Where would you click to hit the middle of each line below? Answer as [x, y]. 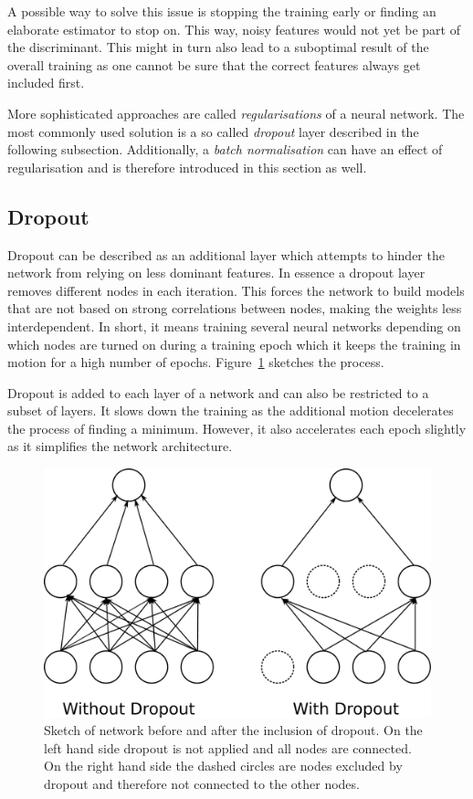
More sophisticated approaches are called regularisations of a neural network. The [236, 113]
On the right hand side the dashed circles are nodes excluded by [223, 766]
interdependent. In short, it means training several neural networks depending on [234, 326]
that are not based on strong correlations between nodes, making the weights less [235, 308]
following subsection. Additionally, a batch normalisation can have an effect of [225, 149]
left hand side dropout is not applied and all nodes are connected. [228, 747]
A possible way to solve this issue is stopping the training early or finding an [222, 11]
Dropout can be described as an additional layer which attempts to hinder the [226, 254]
